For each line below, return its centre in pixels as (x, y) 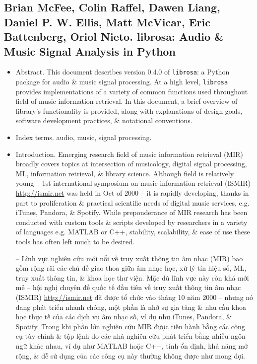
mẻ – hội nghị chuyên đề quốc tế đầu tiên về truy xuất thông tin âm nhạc (128, 287)
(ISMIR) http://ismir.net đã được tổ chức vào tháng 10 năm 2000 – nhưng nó (134, 297)
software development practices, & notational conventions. (104, 120)
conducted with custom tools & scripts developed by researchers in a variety (131, 222)
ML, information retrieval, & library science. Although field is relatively (125, 173)
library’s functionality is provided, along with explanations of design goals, (129, 110)
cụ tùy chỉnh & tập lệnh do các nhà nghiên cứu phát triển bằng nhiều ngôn (130, 336)
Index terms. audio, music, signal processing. (84, 137)
